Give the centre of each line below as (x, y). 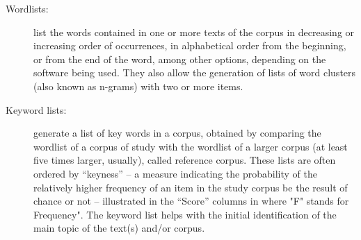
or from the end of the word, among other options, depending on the (180, 59)
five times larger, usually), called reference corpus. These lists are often (185, 160)
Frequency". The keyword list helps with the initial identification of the (185, 214)
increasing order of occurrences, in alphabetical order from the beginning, (190, 45)
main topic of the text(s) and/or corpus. (119, 228)
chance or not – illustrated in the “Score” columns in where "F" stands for (191, 201)
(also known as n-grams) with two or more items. (138, 86)
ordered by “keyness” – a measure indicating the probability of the (175, 173)
